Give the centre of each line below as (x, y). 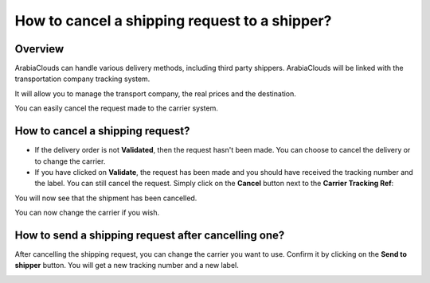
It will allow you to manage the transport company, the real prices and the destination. (155, 93)
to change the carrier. (70, 161)
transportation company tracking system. (82, 79)
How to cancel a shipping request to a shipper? (173, 21)
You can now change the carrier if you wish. (87, 213)
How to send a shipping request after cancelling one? (150, 235)
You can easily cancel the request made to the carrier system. (117, 108)
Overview (39, 49)
